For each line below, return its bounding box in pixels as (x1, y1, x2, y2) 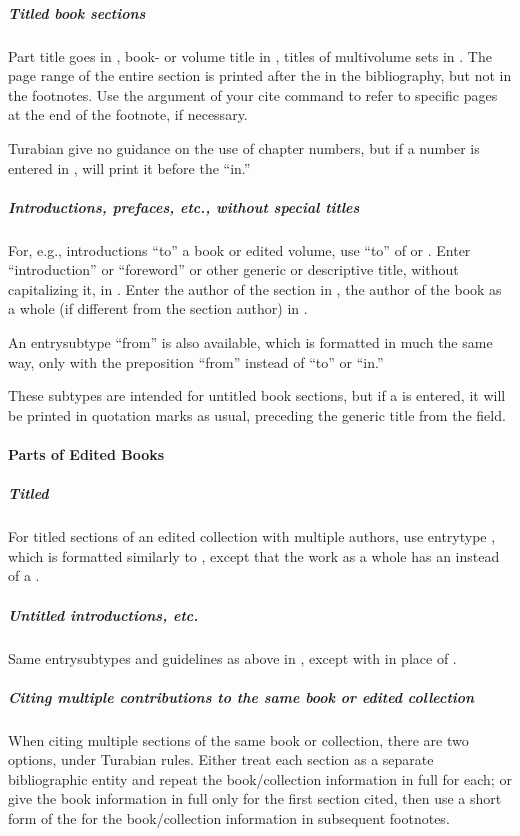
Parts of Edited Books (8, 444, 165, 465)
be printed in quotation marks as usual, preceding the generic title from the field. (8, 404, 506, 425)
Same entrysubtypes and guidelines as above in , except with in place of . (8, 647, 457, 668)
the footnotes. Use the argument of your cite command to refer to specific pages (8, 84, 498, 105)
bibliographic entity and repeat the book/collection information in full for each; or (8, 768, 512, 789)
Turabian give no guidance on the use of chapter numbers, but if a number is (8, 137, 480, 158)
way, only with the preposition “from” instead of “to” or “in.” (8, 351, 384, 372)
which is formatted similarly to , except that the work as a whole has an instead (8, 545, 500, 566)
